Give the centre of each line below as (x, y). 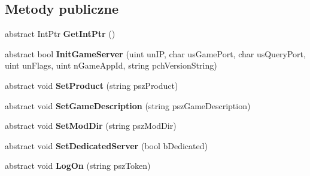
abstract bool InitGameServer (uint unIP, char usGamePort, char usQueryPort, (155, 53)
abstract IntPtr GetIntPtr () (60, 34)
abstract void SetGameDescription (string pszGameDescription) (128, 105)
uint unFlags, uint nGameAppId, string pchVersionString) (111, 65)
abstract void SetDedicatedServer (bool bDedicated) (106, 145)
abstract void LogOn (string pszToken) (78, 166)
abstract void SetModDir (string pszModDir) (91, 126)
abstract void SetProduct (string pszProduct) (92, 85)
